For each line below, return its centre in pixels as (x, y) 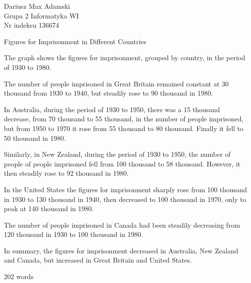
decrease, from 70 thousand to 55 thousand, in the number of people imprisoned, (124, 119)
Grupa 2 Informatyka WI (41, 15)
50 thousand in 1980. (35, 138)
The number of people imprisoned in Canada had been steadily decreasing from (122, 225)
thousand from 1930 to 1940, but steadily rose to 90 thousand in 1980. (109, 93)
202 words (19, 276)
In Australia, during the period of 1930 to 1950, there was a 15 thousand (112, 109)
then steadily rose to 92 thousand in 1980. (66, 173)
